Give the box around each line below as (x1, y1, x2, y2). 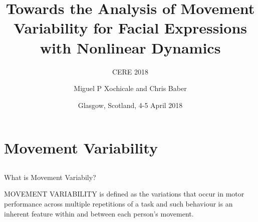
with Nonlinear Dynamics (40, 37, 221, 57)
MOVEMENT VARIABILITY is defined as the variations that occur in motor (4, 188, 244, 199)
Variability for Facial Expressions (13, 17, 247, 38)
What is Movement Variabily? (4, 171, 96, 182)
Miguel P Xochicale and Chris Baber (74, 83, 187, 93)
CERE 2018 (112, 66, 149, 76)
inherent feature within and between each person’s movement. (4, 208, 194, 218)
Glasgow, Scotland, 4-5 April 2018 (78, 99, 183, 110)
